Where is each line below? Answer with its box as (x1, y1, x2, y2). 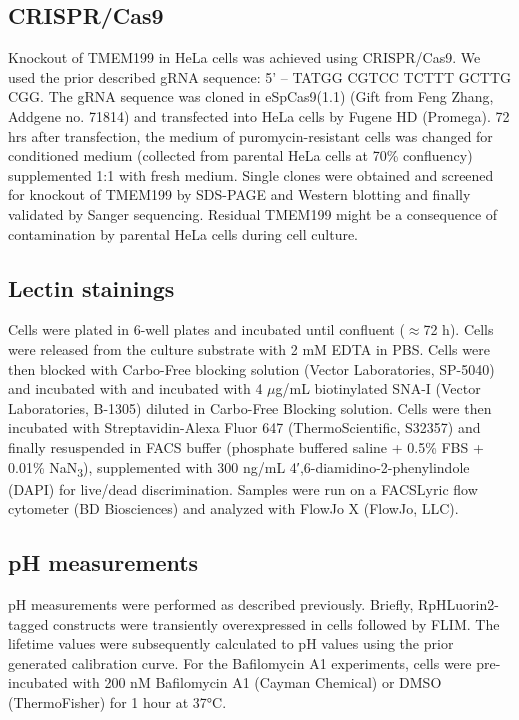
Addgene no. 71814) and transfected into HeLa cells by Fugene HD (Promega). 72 (8, 105, 510, 126)
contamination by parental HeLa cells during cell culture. (8, 223, 359, 244)
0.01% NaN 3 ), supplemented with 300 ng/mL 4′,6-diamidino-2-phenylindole (8, 456, 470, 480)
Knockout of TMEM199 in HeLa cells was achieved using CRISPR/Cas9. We (8, 47, 481, 68)
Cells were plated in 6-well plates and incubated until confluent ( (8, 319, 405, 340)
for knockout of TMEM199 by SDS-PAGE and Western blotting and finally (8, 184, 471, 205)
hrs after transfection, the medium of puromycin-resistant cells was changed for (8, 125, 493, 146)
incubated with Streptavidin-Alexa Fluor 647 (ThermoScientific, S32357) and (8, 417, 481, 438)
